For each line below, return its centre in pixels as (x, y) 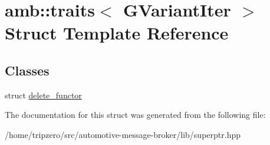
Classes (27, 70)
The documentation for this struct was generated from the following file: (135, 115)
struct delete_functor (43, 95)
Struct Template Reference (117, 33)
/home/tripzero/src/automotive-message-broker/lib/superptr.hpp (123, 134)
